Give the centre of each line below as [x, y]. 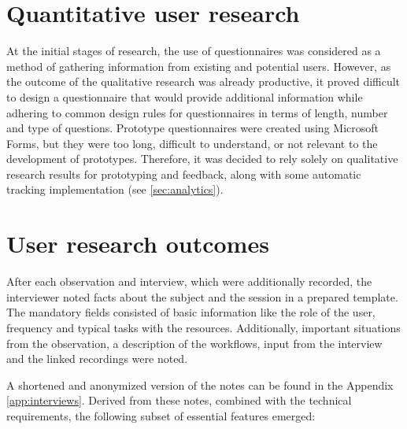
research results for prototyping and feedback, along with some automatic [184, 174]
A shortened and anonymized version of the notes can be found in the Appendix [200, 385]
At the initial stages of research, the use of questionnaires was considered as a [194, 51]
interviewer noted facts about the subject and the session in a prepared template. [202, 296]
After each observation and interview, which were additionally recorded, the [189, 281]
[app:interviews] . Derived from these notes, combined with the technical [179, 400]
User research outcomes [138, 244]
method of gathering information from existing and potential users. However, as [199, 66]
